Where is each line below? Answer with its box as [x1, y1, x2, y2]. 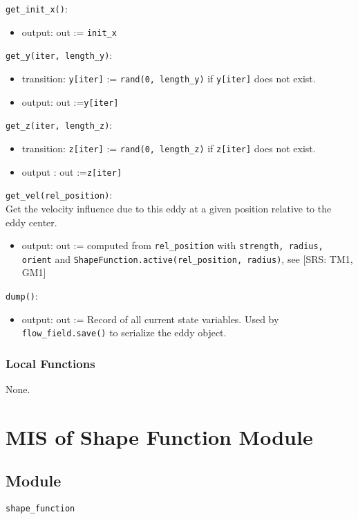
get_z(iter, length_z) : [6, 118, 113, 132]
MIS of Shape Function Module [6, 422, 313, 450]
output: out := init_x [21, 24, 117, 39]
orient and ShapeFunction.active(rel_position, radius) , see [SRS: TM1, [21, 251, 353, 266]
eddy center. [6, 215, 57, 229]
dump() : [6, 289, 38, 302]
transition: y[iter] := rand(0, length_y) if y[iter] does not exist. [21, 71, 316, 85]
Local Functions [6, 354, 95, 372]
